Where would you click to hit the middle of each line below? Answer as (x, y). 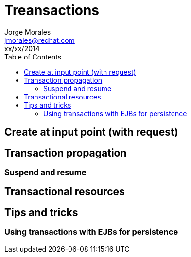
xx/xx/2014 (22, 48)
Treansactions (52, 10)
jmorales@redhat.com (40, 40)
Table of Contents (33, 57)
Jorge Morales (28, 32)
